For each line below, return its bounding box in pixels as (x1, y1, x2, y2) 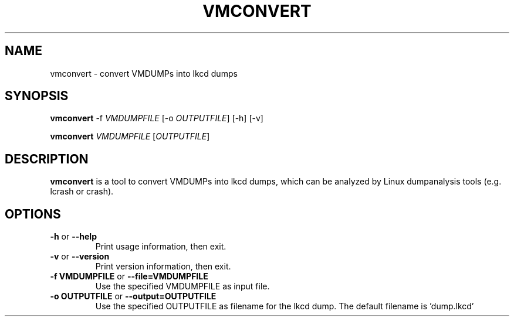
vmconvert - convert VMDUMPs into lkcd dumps (50, 68, 238, 78)
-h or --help (50, 231, 97, 242)
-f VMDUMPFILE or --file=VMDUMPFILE (50, 271, 208, 282)
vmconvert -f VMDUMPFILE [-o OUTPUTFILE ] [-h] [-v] (50, 113, 263, 124)
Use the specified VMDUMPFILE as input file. (95, 281, 270, 292)
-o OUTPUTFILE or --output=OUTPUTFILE (50, 291, 217, 302)
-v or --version (50, 251, 110, 262)
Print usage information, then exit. (95, 241, 226, 252)
